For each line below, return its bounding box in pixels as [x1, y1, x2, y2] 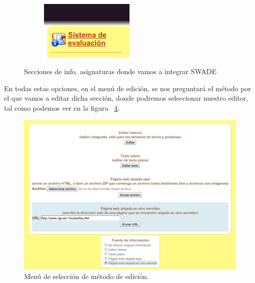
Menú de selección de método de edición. [24, 271, 149, 281]
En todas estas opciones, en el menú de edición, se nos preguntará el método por [4, 83, 251, 93]
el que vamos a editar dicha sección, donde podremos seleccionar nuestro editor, [4, 93, 248, 103]
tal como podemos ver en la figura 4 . [4, 102, 120, 113]
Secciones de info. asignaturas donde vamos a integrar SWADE [24, 66, 217, 77]
